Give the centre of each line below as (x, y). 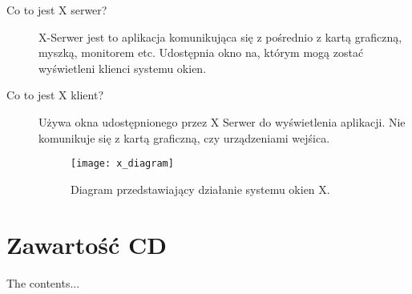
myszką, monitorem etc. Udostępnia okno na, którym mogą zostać (201, 52)
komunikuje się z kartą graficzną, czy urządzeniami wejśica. (184, 137)
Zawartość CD (87, 244)
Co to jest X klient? (55, 95)
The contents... (43, 282)
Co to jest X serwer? (57, 10)
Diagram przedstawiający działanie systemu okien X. (200, 189)
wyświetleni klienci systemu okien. (123, 68)
